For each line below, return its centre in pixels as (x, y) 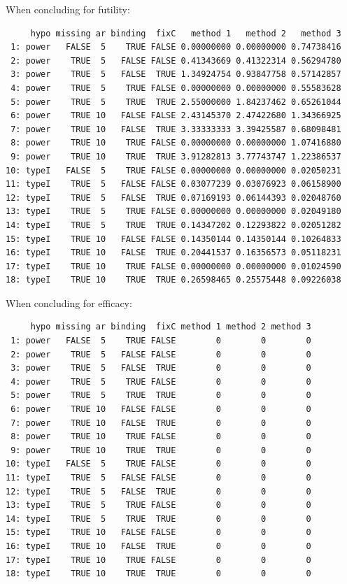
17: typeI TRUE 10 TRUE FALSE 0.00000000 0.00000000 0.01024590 (173, 266)
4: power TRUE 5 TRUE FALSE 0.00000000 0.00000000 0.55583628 (176, 88)
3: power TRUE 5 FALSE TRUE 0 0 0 (161, 368)
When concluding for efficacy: (69, 302)
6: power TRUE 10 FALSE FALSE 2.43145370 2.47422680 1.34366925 (176, 116)
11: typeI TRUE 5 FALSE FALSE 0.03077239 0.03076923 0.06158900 (173, 184)
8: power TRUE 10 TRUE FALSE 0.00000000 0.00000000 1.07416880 (176, 143)
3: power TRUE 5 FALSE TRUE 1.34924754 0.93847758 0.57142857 (176, 74)
